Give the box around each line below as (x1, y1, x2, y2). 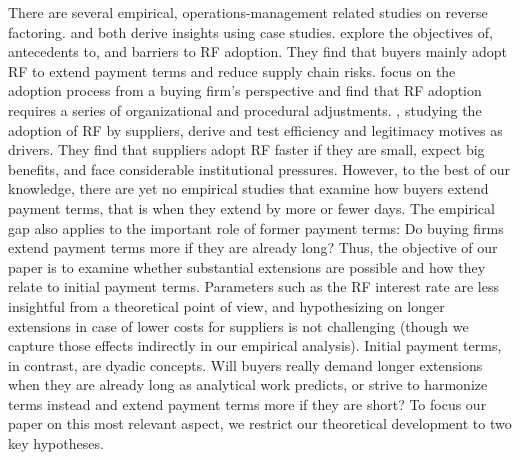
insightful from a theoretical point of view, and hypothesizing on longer (8, 295, 445, 316)
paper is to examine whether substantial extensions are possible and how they (8, 256, 486, 277)
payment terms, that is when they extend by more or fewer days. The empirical (8, 197, 495, 218)
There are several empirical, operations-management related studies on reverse (8, 2, 488, 22)
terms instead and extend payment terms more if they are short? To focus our (8, 393, 487, 414)
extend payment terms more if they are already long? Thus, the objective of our (8, 237, 498, 258)
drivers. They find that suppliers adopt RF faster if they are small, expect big (8, 139, 485, 160)
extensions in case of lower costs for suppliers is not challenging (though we (8, 315, 469, 336)
